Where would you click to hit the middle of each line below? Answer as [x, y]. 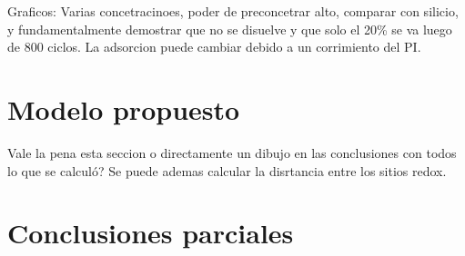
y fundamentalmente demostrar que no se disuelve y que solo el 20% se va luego [230, 29]
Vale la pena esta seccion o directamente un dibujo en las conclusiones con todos [232, 152]
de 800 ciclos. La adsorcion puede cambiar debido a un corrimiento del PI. [214, 47]
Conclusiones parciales [151, 233]
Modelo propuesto [124, 108]
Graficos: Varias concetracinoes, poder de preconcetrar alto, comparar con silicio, [233, 11]
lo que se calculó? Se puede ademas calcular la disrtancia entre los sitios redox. [227, 170]
